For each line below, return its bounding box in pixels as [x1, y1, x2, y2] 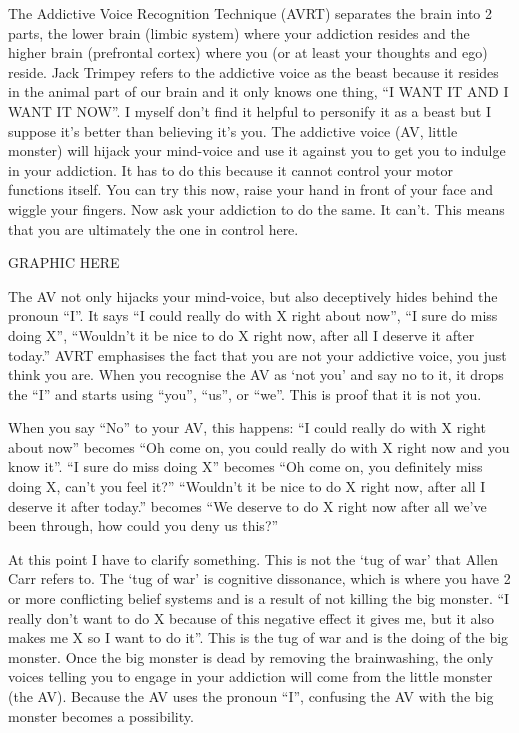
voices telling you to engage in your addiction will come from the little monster [8, 666, 493, 687]
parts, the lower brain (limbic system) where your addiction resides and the [8, 22, 470, 43]
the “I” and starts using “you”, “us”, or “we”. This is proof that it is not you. [8, 383, 482, 404]
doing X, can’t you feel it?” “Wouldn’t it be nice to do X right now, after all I [8, 476, 486, 497]
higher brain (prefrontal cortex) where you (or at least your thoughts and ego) [8, 42, 488, 63]
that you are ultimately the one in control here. [8, 218, 299, 239]
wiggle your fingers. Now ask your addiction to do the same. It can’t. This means [8, 198, 505, 219]
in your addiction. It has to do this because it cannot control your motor [8, 159, 453, 180]
